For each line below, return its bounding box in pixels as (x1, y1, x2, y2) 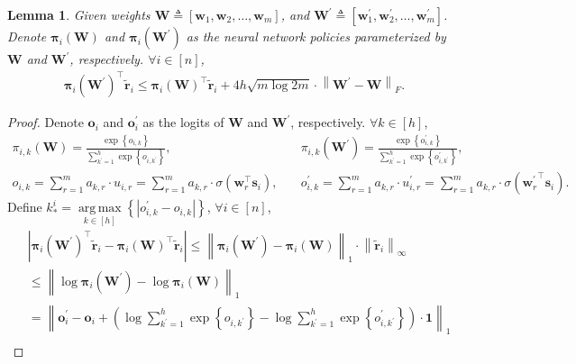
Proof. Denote (7, 113, 84, 132)
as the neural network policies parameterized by (186, 27, 446, 45)
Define (7, 197, 42, 216)
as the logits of (142, 113, 224, 132)
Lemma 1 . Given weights (7, 5, 151, 23)
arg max (78, 202, 122, 215)
